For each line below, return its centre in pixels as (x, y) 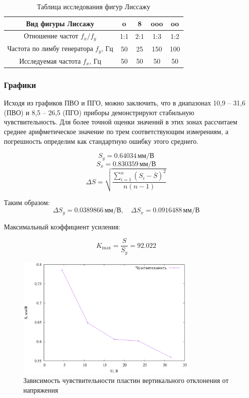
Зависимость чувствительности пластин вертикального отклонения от (126, 380)
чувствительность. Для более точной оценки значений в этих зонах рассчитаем (121, 122)
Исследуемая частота (50, 61)
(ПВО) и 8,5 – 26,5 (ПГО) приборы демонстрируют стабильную (99, 112)
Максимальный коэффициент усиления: (62, 226)
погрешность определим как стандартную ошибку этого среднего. (101, 141)
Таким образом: (27, 202)
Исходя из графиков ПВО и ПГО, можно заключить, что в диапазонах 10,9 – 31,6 (125, 103)
